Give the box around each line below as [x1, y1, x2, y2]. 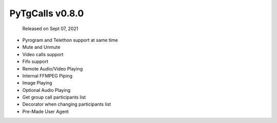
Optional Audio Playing [22, 87, 71, 93]
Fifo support [22, 59, 49, 65]
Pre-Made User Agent [22, 108, 69, 114]
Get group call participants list [22, 94, 86, 101]
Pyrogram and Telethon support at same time [22, 37, 118, 43]
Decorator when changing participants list [22, 101, 111, 107]
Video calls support [22, 51, 64, 57]
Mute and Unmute [22, 44, 61, 51]
